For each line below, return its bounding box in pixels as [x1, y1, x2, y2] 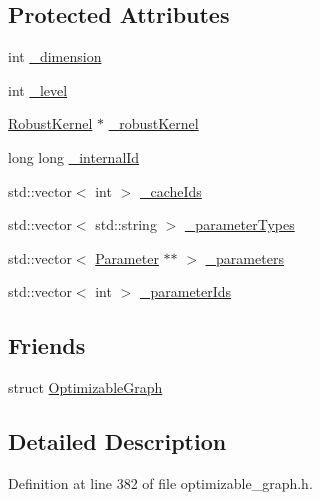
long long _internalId [8, 146, 140, 167]
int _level [8, 79, 68, 100]
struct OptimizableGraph [8, 377, 163, 398]
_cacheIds [139, 180, 202, 201]
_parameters [205, 247, 284, 268]
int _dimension [8, 46, 102, 67]
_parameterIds [139, 281, 232, 302]
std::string [95, 214, 157, 235]
